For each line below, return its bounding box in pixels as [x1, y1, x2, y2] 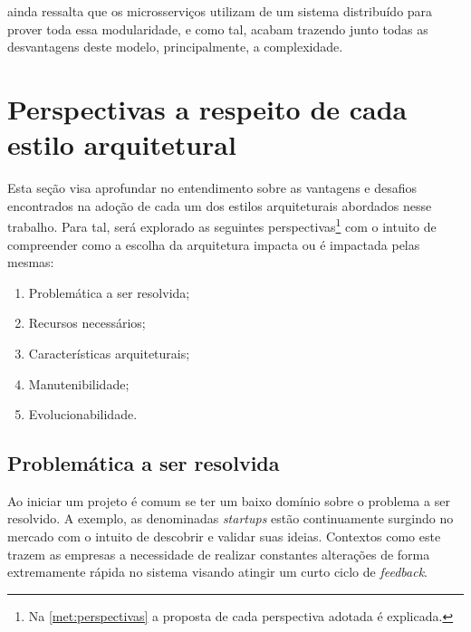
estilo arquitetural [7, 126, 236, 163]
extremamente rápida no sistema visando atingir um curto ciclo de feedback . [7, 562, 428, 581]
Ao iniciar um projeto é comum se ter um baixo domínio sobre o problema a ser [7, 491, 450, 510]
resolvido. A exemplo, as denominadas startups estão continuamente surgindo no [7, 509, 454, 528]
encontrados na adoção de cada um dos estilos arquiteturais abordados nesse [7, 196, 432, 215]
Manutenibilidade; [28, 374, 130, 393]
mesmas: [7, 253, 54, 272]
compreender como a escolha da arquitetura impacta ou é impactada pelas [7, 235, 420, 254]
